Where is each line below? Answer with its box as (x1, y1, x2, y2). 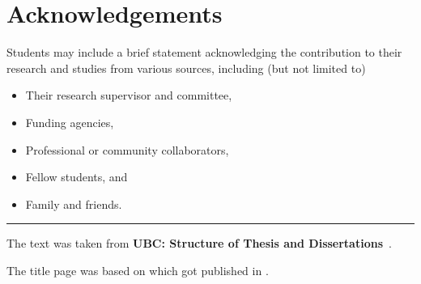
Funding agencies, (25, 113, 114, 130)
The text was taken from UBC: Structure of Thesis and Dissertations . (6, 235, 392, 252)
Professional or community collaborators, (25, 141, 229, 158)
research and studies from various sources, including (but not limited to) (6, 59, 366, 76)
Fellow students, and (25, 168, 128, 185)
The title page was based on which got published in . (6, 261, 269, 278)
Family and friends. (25, 195, 122, 212)
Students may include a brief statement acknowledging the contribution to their (6, 44, 402, 61)
